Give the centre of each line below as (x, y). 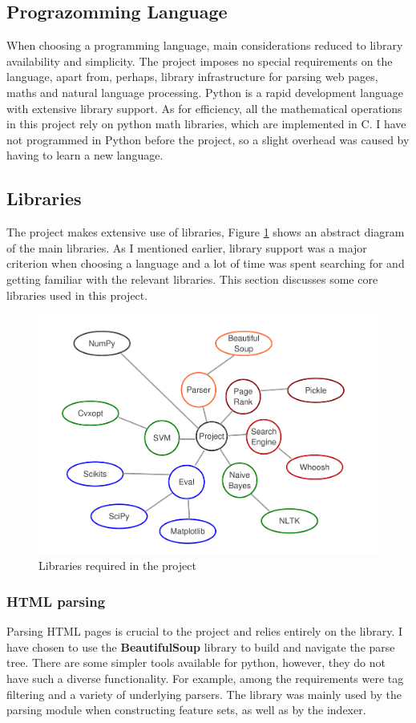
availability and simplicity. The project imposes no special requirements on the (200, 61)
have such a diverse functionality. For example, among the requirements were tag (205, 678)
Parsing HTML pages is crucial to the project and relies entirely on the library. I (205, 631)
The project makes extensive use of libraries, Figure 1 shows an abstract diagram (206, 232)
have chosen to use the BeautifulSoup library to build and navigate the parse (201, 646)
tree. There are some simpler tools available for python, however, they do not (196, 662)
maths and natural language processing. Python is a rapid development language (205, 92)
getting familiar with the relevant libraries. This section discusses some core (192, 279)
